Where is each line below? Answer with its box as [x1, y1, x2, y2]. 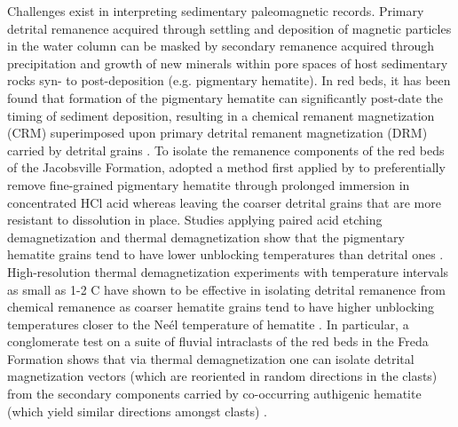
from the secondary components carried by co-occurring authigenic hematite [7, 384, 422, 403]
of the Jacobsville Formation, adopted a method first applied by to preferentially [7, 158, 446, 177]
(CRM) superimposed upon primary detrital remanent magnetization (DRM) [7, 123, 428, 142]
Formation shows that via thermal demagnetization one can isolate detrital [7, 349, 415, 368]
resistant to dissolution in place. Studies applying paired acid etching [7, 210, 383, 229]
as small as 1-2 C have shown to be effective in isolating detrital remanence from [7, 280, 446, 298]
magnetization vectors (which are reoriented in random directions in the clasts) [7, 367, 438, 385]
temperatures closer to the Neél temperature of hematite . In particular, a [7, 314, 409, 333]
